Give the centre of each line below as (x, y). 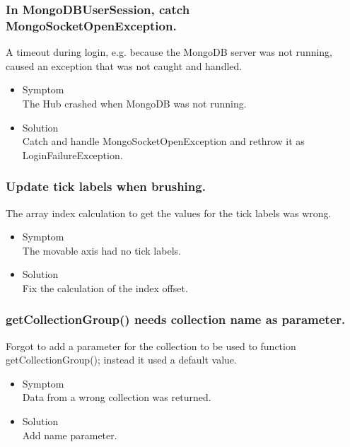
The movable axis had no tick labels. (101, 250)
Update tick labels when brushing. (106, 186)
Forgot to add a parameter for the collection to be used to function (151, 346)
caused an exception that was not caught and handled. (124, 65)
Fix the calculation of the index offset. (105, 288)
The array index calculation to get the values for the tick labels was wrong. (169, 213)
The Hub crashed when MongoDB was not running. (134, 103)
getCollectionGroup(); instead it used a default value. (121, 360)
